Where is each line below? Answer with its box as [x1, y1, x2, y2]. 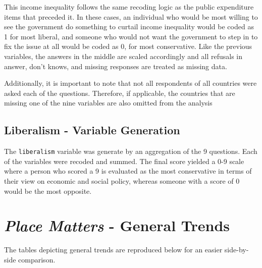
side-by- [224, 244, 249, 255]
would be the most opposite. [4, 185, 92, 196]
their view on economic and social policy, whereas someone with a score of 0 [4, 175, 240, 186]
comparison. [18, 254, 56, 264]
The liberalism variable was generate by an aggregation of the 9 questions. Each [4, 146, 257, 156]
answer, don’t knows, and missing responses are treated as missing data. [4, 61, 227, 71]
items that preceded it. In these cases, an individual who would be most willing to [4, 11, 258, 22]
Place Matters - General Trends [4, 215, 230, 236]
